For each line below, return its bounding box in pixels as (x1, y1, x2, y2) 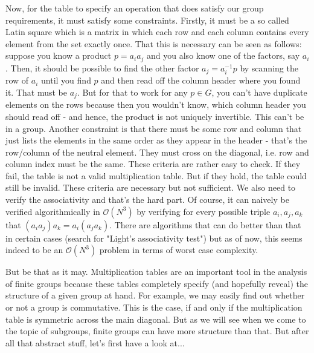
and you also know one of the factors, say (147, 49, 300, 62)
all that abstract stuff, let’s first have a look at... (5, 336, 185, 349)
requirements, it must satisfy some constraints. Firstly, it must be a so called (5, 13, 289, 26)
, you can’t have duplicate (211, 85, 307, 98)
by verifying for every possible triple (136, 205, 271, 217)
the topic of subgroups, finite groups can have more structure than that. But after (5, 325, 309, 337)
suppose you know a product (5, 49, 112, 62)
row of (5, 74, 29, 87)
